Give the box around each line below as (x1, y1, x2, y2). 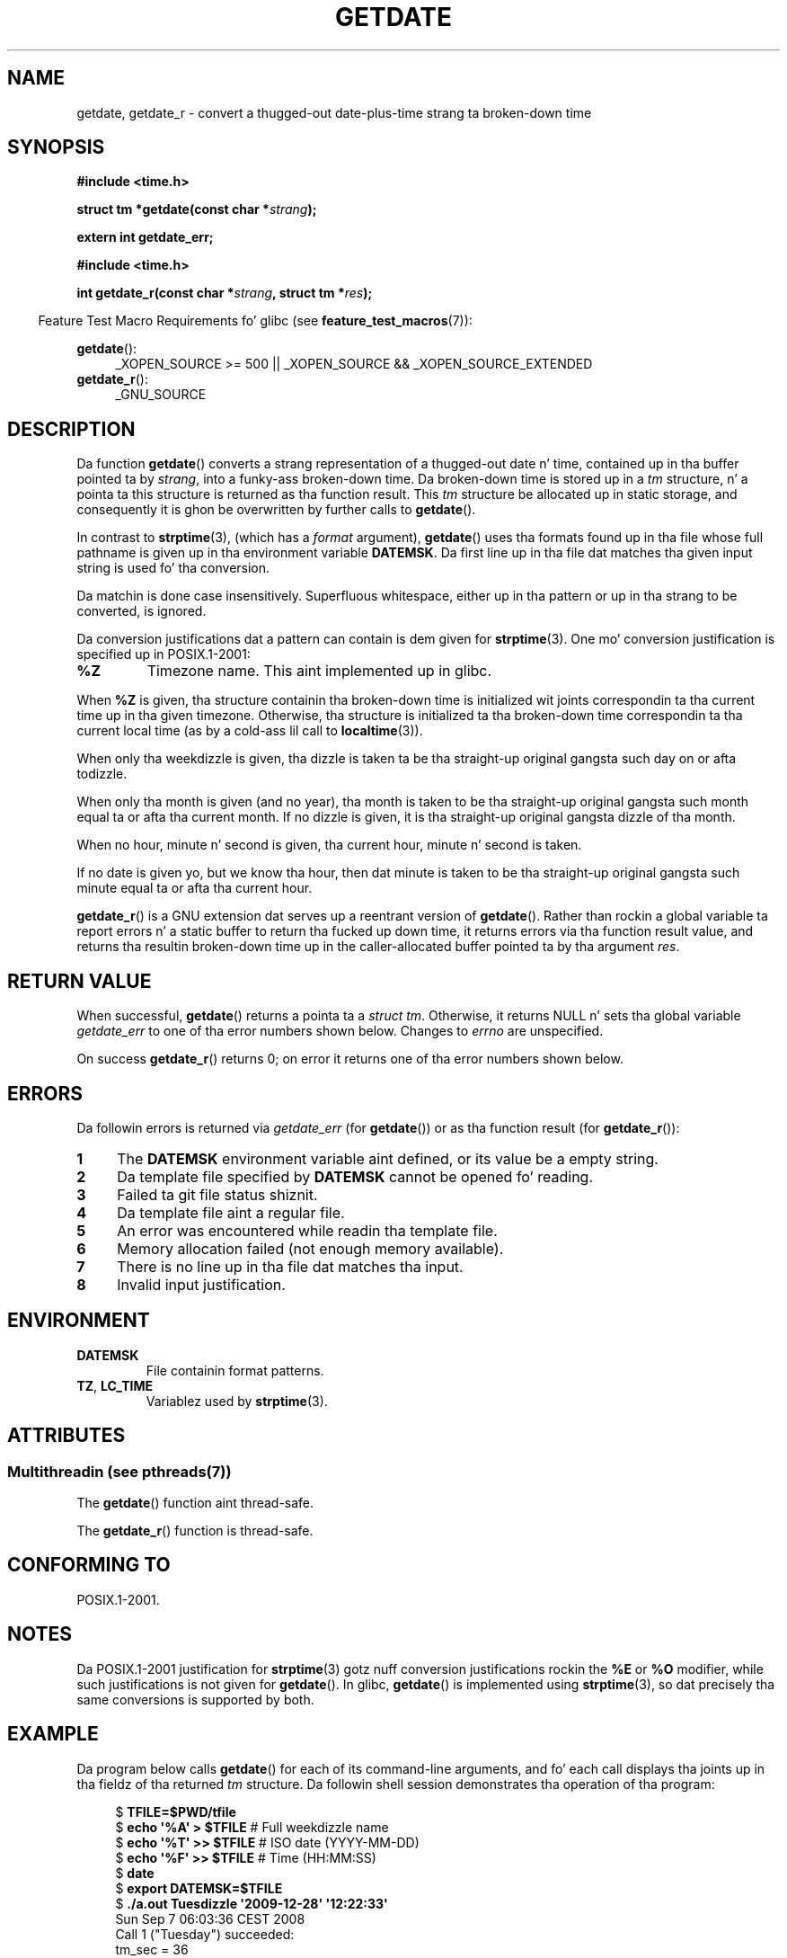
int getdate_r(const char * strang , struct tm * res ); (76, 285, 373, 301)
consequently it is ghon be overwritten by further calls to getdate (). (76, 502, 476, 518)
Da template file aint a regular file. (117, 1203, 345, 1222)
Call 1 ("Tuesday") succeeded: (115, 1926, 295, 1942)
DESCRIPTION (7, 417, 136, 441)
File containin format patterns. (146, 1362, 324, 1378)
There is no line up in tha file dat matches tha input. (117, 1257, 464, 1276)
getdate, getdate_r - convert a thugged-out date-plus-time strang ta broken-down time (76, 104, 592, 120)
